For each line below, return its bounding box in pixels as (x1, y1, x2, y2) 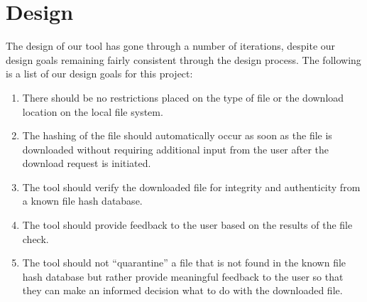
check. (22, 231, 49, 246)
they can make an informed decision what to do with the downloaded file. (22, 283, 343, 298)
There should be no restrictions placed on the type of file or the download (22, 90, 344, 104)
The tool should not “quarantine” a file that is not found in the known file (22, 255, 346, 270)
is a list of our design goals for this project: (6, 66, 193, 81)
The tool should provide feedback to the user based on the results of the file (22, 217, 353, 232)
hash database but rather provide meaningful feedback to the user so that (22, 269, 344, 284)
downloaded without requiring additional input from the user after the (22, 141, 329, 156)
